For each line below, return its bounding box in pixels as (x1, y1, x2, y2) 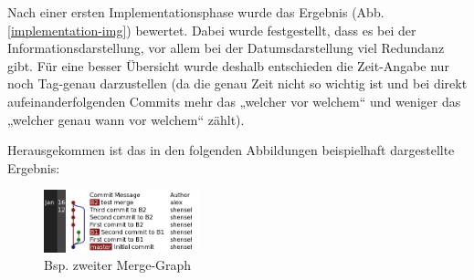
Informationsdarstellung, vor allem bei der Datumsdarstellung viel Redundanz (7, 38, 445, 57)
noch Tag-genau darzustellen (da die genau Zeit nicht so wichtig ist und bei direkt (7, 74, 468, 93)
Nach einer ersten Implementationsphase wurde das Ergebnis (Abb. (7, 3, 384, 21)
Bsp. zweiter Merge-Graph (44, 255, 192, 275)
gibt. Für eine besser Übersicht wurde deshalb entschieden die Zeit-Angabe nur (7, 56, 449, 75)
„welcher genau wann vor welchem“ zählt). (7, 109, 245, 129)
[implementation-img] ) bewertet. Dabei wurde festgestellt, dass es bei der (7, 20, 416, 39)
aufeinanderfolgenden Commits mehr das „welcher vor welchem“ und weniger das (7, 91, 461, 110)
